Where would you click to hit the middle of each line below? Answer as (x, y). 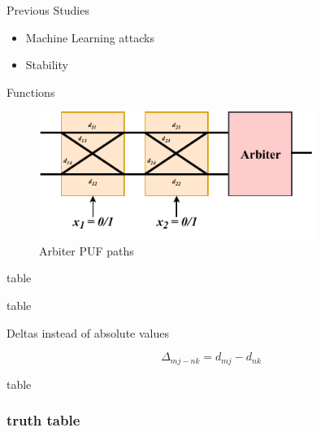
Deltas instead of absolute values (88, 332)
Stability (47, 65)
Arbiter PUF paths (87, 250)
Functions (31, 92)
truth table (43, 420)
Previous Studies (48, 10)
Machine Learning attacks (90, 37)
